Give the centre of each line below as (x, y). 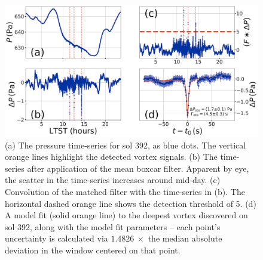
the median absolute (185, 238)
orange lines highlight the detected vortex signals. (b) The (111, 157)
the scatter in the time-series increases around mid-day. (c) (113, 180)
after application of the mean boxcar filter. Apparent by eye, (138, 168)
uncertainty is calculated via (56, 238)
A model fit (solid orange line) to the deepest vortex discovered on (126, 215)
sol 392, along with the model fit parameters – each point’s (113, 226)
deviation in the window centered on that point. (93, 250)
